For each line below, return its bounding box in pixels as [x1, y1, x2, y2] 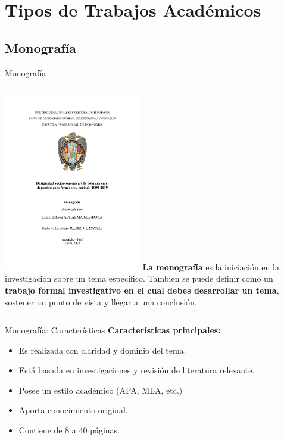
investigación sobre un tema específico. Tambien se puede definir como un [5, 272, 273, 285]
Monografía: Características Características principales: [5, 324, 221, 336]
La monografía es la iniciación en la [142, 260, 279, 273]
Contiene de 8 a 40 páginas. [18, 424, 120, 436]
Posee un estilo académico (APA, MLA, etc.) [18, 383, 183, 396]
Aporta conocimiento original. [18, 404, 128, 416]
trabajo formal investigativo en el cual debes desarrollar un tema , [5, 283, 279, 296]
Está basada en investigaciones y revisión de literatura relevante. [18, 364, 255, 376]
